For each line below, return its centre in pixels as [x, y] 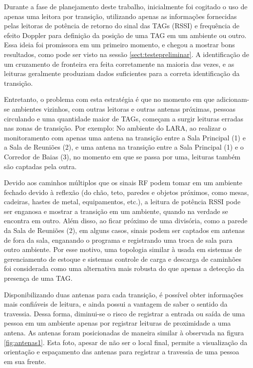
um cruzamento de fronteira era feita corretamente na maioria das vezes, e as [119, 64]
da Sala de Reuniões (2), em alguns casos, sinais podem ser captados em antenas [124, 230]
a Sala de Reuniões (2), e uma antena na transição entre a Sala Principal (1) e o [124, 147]
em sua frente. [25, 361]
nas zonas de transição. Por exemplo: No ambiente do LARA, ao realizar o [115, 128]
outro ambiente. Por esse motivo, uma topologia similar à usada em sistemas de [123, 249]
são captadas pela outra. [40, 166]
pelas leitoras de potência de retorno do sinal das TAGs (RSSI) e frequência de [122, 26]
